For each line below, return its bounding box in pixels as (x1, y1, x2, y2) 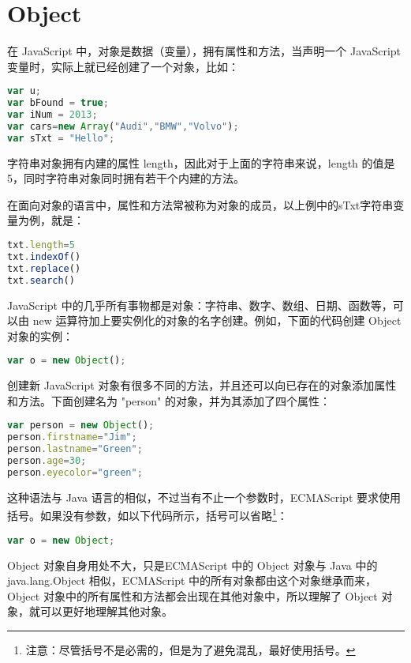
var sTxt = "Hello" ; (7, 132, 115, 144)
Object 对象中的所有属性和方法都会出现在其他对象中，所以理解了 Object (7, 587, 378, 604)
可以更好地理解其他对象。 (39, 603, 173, 620)
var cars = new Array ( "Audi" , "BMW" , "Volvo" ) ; (7, 120, 239, 132)
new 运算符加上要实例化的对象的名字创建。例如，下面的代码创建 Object (32, 312, 402, 329)
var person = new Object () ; (7, 420, 155, 431)
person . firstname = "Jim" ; (7, 431, 137, 443)
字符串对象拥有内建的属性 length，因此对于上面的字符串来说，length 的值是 (7, 154, 395, 171)
